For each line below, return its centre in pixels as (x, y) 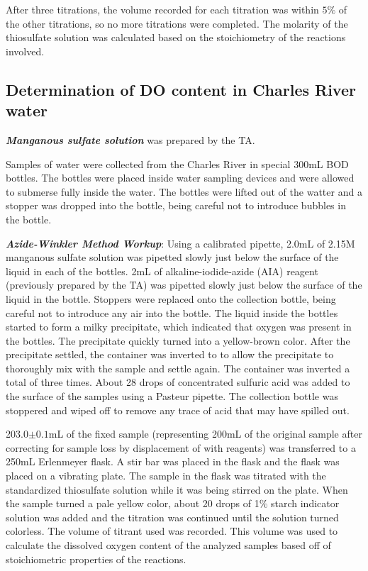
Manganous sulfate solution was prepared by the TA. (130, 139)
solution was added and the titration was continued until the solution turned (172, 517)
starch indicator (305, 503)
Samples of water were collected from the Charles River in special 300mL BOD (177, 163)
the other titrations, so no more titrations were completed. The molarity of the (177, 23)
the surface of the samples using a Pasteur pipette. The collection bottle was (172, 396)
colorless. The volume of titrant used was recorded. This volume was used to (172, 531)
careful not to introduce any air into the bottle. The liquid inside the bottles (172, 312)
